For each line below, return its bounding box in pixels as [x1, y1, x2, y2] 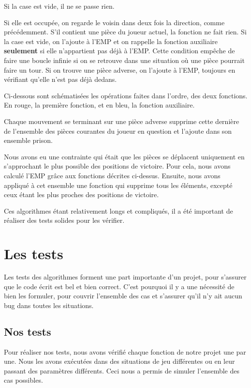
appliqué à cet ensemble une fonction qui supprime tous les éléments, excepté [4, 180, 233, 190]
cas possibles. [4, 375, 43, 385]
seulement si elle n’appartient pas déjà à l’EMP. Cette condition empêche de [4, 46, 235, 56]
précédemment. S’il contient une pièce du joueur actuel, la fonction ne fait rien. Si [4, 27, 247, 37]
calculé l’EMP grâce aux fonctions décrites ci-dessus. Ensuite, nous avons [4, 170, 221, 180]
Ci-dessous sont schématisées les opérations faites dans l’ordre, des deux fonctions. [4, 90, 248, 100]
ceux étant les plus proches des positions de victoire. [4, 189, 159, 200]
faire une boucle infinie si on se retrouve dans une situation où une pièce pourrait [4, 55, 245, 65]
